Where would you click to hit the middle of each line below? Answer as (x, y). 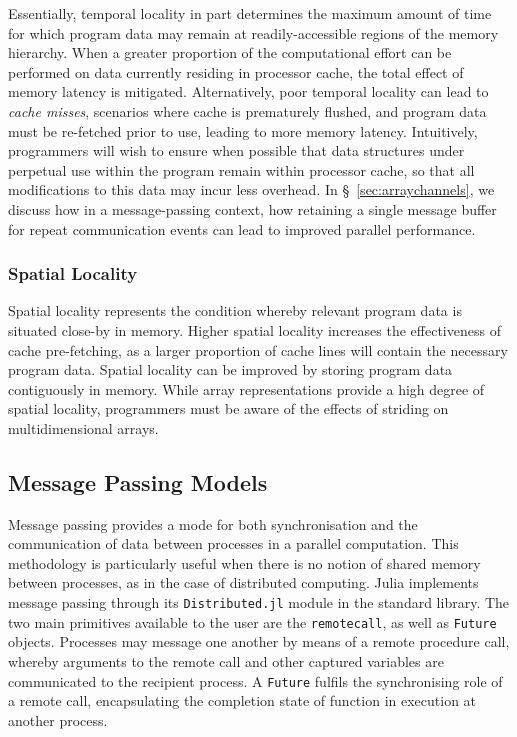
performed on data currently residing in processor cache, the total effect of (236, 71)
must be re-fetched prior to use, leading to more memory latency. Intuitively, (243, 130)
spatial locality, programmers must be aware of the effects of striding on (228, 408)
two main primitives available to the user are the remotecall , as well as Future (252, 621)
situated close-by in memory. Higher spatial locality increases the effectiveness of (254, 329)
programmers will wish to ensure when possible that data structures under (236, 150)
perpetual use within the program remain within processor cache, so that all (241, 169)
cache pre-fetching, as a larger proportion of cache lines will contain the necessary (258, 349)
